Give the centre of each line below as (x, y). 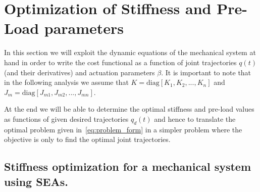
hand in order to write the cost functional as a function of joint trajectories (120, 62)
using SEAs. (36, 181)
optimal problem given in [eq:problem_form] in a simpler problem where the (123, 129)
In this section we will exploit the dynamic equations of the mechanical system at (130, 52)
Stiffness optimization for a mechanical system (128, 166)
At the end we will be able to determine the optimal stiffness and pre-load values (129, 109)
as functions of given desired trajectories (66, 118)
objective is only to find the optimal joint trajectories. (87, 139)
